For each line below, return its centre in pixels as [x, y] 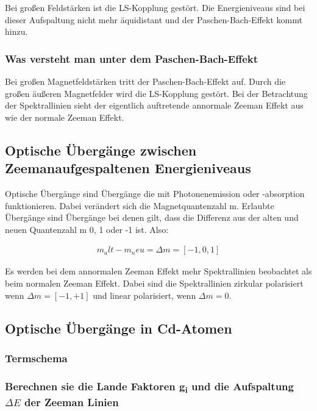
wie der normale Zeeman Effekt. [65, 117]
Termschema [36, 358]
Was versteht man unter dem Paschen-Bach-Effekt [132, 58]
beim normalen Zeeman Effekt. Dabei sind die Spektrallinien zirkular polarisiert [154, 283]
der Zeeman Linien [71, 402]
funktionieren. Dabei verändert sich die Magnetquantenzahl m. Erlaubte [140, 205]
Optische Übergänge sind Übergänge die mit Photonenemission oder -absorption [155, 193]
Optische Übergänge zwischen [101, 150]
